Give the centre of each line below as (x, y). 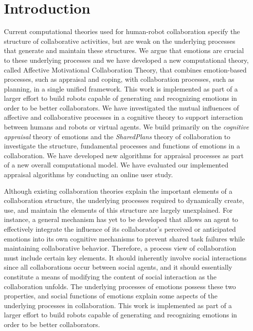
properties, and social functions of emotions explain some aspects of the (111, 296)
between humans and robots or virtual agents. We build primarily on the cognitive (126, 127)
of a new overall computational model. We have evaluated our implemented (116, 165)
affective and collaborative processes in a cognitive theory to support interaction (124, 117)
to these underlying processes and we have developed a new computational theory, (126, 60)
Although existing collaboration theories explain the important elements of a (118, 191)
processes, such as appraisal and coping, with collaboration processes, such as (119, 79)
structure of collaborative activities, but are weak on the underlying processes (120, 41)
